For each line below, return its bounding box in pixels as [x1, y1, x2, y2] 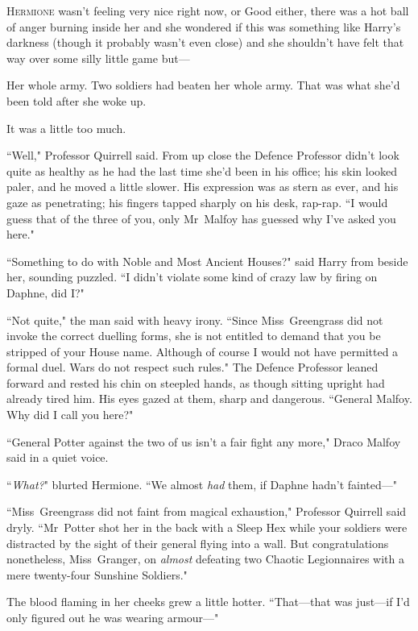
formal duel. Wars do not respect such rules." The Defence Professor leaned [6, 359, 379, 376]
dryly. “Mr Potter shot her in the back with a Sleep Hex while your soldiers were [6, 519, 408, 536]
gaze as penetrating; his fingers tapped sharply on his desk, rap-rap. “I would [6, 193, 388, 210]
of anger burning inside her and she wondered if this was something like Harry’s [6, 18, 401, 35]
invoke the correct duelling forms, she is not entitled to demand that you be [6, 327, 381, 344]
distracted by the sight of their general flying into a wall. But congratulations [6, 534, 389, 551]
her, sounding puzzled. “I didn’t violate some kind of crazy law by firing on [6, 268, 378, 285]
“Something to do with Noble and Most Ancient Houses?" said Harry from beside [6, 252, 408, 269]
